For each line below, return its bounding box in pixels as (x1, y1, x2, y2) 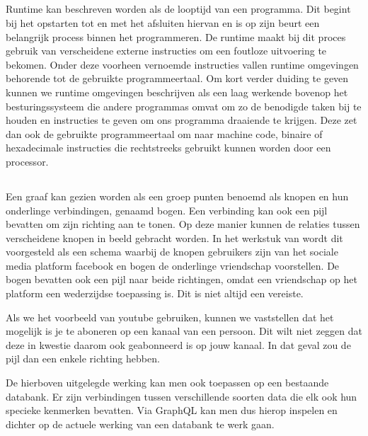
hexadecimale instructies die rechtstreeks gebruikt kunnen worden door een (6, 140, 331, 155)
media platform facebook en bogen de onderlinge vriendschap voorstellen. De (6, 258, 340, 272)
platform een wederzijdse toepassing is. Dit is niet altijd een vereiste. (6, 286, 304, 301)
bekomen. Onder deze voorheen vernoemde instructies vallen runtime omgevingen (6, 57, 359, 71)
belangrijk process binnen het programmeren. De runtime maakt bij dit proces (6, 29, 346, 44)
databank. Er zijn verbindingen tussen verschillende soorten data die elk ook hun (6, 389, 357, 403)
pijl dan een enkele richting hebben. (6, 351, 160, 366)
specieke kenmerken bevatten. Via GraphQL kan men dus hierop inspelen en (6, 403, 338, 418)
